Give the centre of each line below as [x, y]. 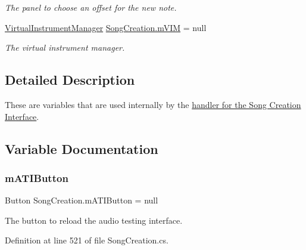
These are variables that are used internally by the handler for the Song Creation [153, 104]
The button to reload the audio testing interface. [94, 220]
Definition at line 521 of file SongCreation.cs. [87, 240]
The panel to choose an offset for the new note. [91, 7]
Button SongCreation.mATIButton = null [82, 200]
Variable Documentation [82, 148]
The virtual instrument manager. [65, 47]
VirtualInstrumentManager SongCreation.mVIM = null [106, 27]
